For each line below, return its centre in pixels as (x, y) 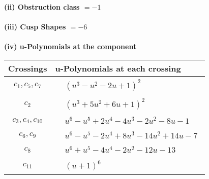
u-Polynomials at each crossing (118, 68)
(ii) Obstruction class (42, 7)
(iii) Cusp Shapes (35, 27)
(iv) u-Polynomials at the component (70, 46)
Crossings (28, 68)
